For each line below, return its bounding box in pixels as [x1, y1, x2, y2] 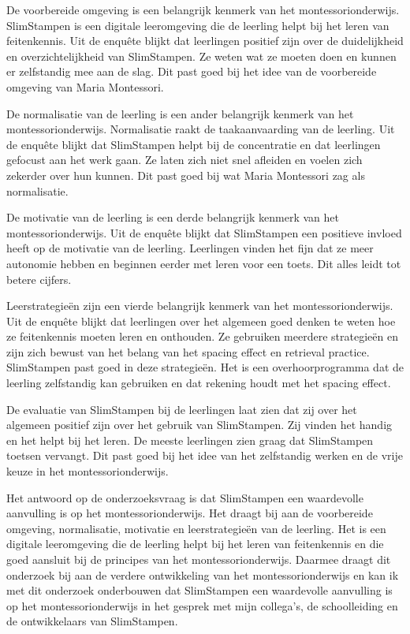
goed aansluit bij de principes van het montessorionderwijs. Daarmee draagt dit [6, 551, 391, 567]
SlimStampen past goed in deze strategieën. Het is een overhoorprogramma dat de [6, 359, 404, 375]
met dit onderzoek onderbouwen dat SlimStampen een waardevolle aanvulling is [6, 582, 393, 599]
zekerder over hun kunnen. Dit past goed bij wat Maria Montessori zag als [6, 166, 365, 183]
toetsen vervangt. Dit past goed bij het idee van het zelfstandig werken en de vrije [6, 447, 403, 464]
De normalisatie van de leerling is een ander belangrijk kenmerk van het [6, 105, 354, 121]
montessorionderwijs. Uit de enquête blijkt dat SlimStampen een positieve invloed [6, 224, 402, 241]
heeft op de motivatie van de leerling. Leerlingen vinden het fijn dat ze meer [6, 240, 374, 256]
